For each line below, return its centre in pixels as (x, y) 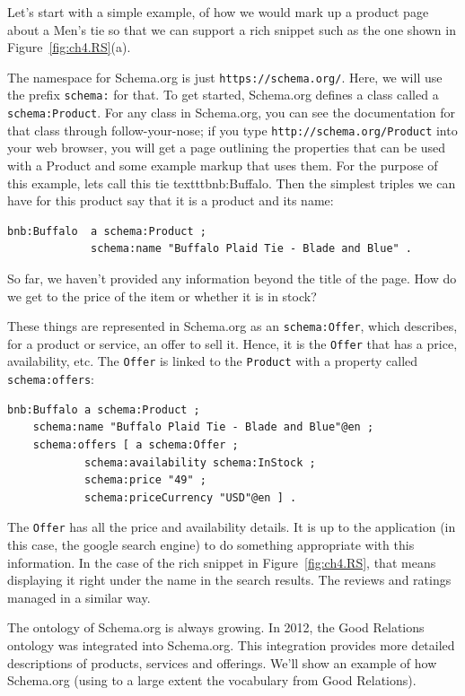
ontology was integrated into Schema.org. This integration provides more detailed (231, 644)
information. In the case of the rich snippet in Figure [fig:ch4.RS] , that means (222, 562)
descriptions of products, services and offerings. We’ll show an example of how (222, 662)
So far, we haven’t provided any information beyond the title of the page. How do (232, 278)
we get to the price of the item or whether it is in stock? (162, 296)
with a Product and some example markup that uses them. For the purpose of (223, 165)
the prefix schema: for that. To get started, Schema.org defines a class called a (223, 95)
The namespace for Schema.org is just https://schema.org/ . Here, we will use (225, 77)
